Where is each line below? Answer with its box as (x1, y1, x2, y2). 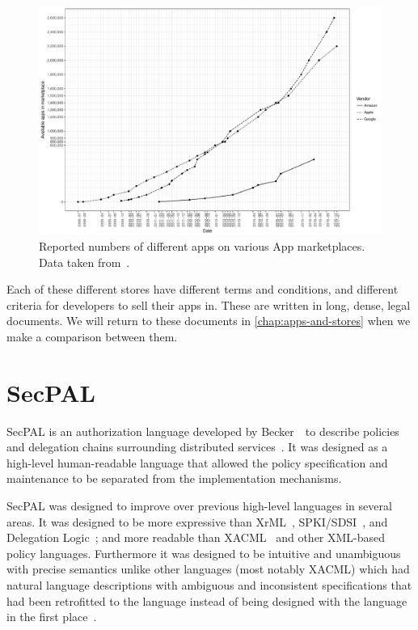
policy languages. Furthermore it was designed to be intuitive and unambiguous (6, 544, 401, 561)
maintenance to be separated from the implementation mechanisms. (6, 470, 342, 487)
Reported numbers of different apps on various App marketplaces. (39, 237, 365, 254)
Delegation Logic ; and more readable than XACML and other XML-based (6, 529, 386, 546)
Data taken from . (39, 253, 130, 270)
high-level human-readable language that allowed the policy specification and (6, 454, 388, 471)
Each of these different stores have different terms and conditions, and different (6, 281, 399, 298)
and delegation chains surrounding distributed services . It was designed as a (6, 438, 388, 455)
